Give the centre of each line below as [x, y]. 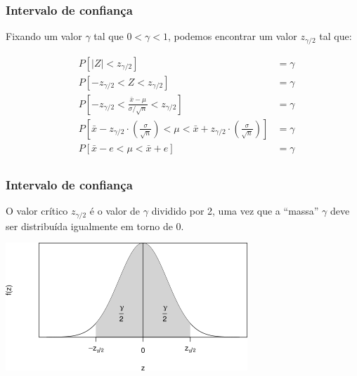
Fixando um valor [44, 36]
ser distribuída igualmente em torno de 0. [95, 226]
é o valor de [115, 211]
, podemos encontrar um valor [232, 36]
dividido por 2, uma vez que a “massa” [235, 211]
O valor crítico [37, 211]
